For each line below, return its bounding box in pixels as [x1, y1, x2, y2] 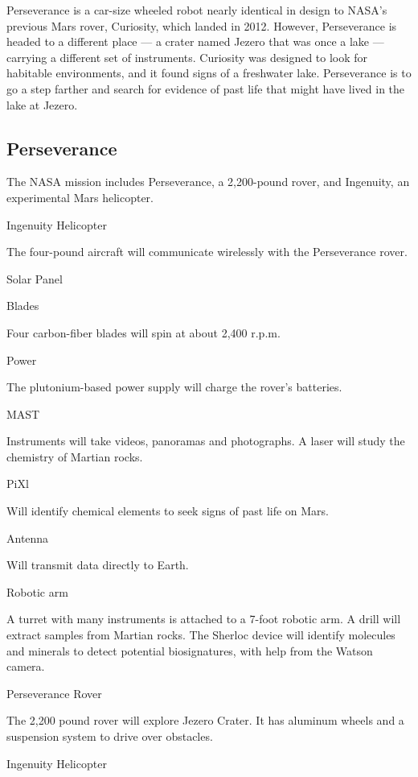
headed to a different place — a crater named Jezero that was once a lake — [6, 33, 384, 50]
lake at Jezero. [6, 96, 78, 113]
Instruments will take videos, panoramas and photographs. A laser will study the [6, 432, 405, 449]
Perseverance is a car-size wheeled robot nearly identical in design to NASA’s [6, 2, 387, 18]
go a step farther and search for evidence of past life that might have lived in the [6, 80, 405, 97]
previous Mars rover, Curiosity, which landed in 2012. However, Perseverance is [6, 17, 397, 34]
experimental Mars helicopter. [6, 188, 154, 205]
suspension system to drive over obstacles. [6, 728, 213, 745]
